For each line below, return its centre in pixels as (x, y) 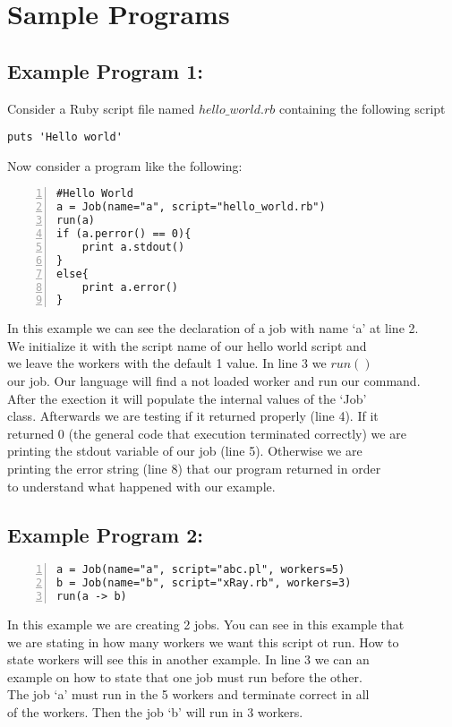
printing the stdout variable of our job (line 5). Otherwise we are (185, 451)
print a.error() (130, 287)
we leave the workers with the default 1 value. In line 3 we (167, 363)
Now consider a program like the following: (125, 165)
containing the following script (362, 108)
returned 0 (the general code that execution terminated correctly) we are (207, 433)
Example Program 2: (105, 534)
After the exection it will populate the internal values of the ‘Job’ (187, 398)
